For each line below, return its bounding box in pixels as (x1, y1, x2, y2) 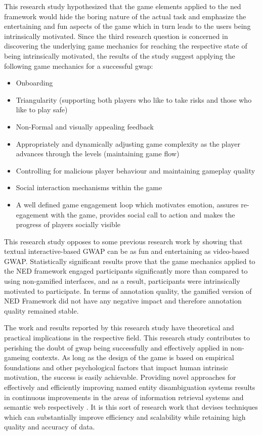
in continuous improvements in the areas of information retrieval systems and (4, 391, 244, 402)
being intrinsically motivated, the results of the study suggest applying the (4, 50, 235, 61)
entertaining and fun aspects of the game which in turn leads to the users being (4, 21, 251, 31)
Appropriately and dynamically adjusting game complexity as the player (16, 138, 241, 149)
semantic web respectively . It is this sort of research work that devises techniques (4, 402, 258, 412)
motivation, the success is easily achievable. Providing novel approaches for (4, 372, 236, 382)
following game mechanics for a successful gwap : (4, 60, 153, 71)
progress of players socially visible (16, 219, 121, 230)
